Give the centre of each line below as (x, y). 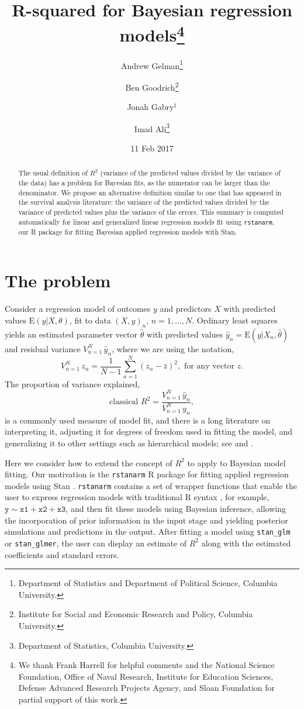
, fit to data (90, 320)
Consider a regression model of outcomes (78, 309)
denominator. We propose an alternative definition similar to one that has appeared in (150, 192)
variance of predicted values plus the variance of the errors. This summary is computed (151, 212)
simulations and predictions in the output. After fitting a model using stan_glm (148, 531)
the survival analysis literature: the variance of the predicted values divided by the (144, 202)
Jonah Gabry (151, 107)
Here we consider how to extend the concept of (89, 462)
